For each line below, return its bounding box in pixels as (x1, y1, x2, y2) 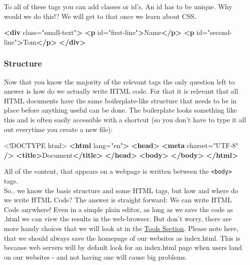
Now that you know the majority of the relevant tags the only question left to (4, 76, 235, 86)
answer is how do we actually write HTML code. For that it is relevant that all (4, 86, 238, 96)
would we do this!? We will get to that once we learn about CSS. (4, 11, 197, 21)
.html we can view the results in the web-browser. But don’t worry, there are (4, 214, 232, 224)
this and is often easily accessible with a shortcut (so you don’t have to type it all (4, 114, 246, 124)
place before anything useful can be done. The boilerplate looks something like (4, 105, 237, 115)
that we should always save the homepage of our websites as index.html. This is (4, 232, 240, 243)
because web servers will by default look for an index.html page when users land (4, 242, 242, 252)
